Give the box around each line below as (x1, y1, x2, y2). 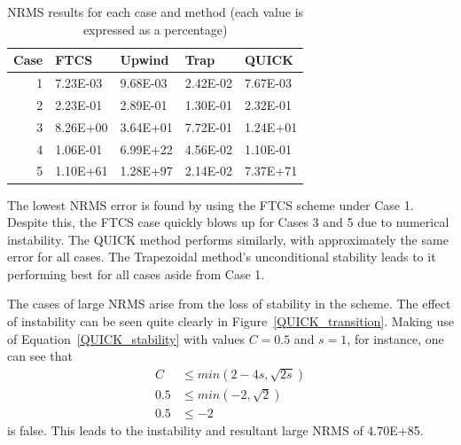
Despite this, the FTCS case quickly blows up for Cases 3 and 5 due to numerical (7, 213, 449, 231)
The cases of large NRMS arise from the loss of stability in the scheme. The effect (7, 294, 451, 313)
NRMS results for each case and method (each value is (7, 3, 304, 20)
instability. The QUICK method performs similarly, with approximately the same (7, 230, 449, 248)
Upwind (120, 51, 169, 69)
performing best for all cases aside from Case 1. (7, 264, 265, 283)
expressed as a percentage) (82, 20, 228, 38)
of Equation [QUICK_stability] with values (7, 329, 245, 347)
